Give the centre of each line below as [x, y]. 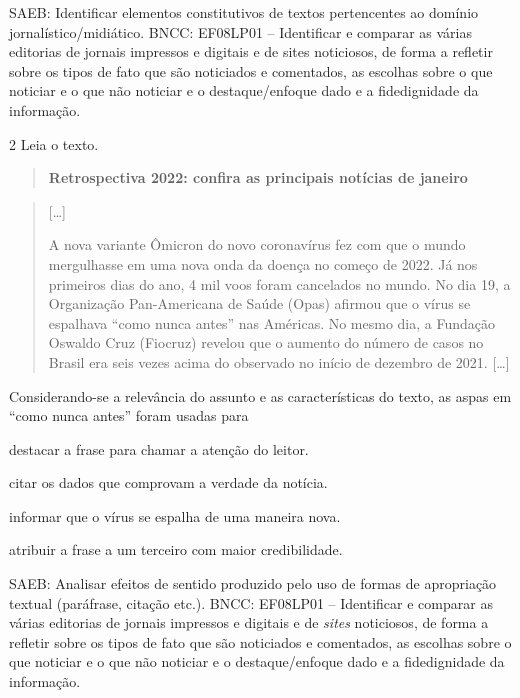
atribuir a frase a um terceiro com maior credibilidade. [176, 549]
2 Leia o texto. [54, 143]
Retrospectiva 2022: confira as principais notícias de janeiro [258, 177]
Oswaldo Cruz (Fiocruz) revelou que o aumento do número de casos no [266, 342]
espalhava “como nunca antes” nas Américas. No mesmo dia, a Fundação [272, 322]
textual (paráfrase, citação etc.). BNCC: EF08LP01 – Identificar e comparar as [251, 602]
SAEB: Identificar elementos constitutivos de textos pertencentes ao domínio [244, 12]
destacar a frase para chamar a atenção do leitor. [159, 448]
